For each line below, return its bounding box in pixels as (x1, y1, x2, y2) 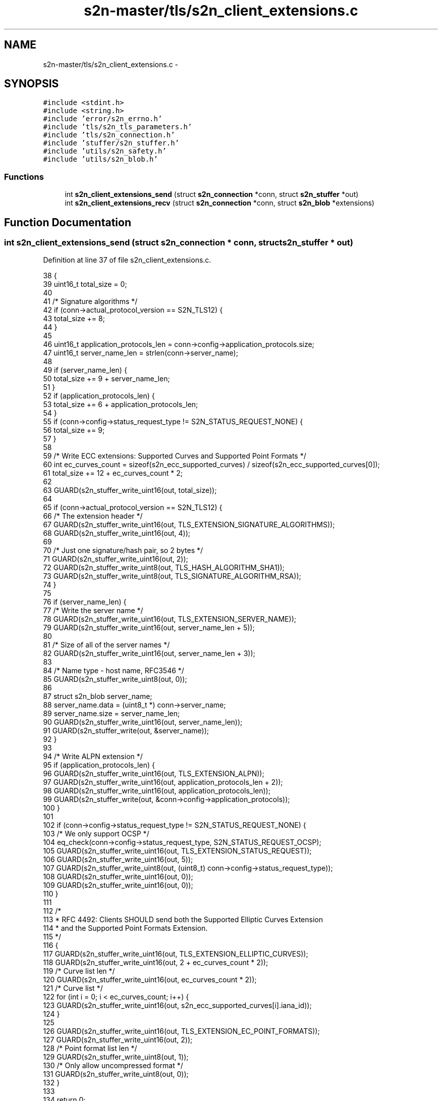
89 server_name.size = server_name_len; (43, 709, 180, 718)
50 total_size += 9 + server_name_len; (43, 374, 170, 383)
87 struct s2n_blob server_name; (43, 692, 152, 701)
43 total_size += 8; (43, 314, 105, 323)
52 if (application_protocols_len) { (43, 391, 155, 401)
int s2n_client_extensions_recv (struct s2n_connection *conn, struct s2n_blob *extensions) (65, 198, 374, 208)
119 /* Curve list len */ (43, 967, 115, 976)
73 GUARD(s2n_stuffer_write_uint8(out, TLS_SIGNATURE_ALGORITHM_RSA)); (43, 572, 301, 581)
